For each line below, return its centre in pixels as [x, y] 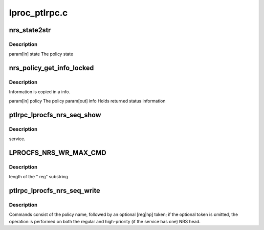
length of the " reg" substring [39, 177]
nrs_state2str [30, 30]
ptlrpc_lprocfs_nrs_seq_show [55, 115]
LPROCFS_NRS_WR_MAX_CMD [58, 153]
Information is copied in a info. [40, 92]
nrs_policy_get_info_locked [51, 68]
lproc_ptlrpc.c [38, 13]
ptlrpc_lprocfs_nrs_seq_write [55, 190]
